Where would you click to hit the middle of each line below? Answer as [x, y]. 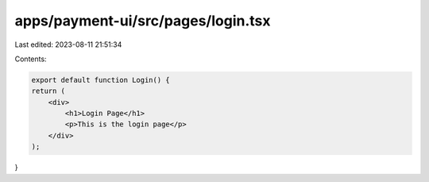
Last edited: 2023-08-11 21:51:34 [68, 45]
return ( [48, 91]
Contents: [31, 59]
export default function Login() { [100, 80]
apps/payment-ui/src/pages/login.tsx [143, 21]
